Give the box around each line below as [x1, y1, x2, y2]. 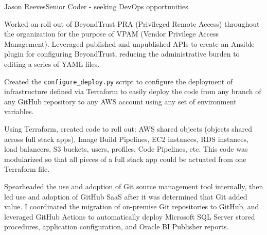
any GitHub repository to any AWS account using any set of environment [4, 96, 237, 106]
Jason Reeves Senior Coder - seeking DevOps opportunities [4, 1, 188, 11]
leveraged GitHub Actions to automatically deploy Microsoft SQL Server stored [4, 211, 255, 222]
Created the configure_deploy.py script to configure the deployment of [4, 76, 233, 86]
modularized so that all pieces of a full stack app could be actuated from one [4, 153, 246, 164]
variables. [4, 106, 34, 117]
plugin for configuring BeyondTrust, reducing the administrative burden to [4, 48, 240, 59]
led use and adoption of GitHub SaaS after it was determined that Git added [4, 191, 247, 202]
